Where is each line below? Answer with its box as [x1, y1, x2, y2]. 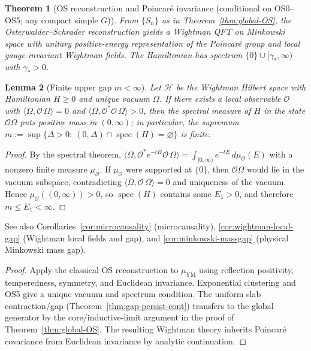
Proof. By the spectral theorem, [5, 147, 121, 160]
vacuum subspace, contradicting [5, 175, 122, 188]
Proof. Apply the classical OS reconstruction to [5, 263, 179, 276]
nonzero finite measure [5, 163, 87, 175]
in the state [264, 104, 306, 116]
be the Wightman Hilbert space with [176, 80, 306, 93]
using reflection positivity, [199, 263, 294, 276]
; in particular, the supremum [131, 116, 239, 128]
